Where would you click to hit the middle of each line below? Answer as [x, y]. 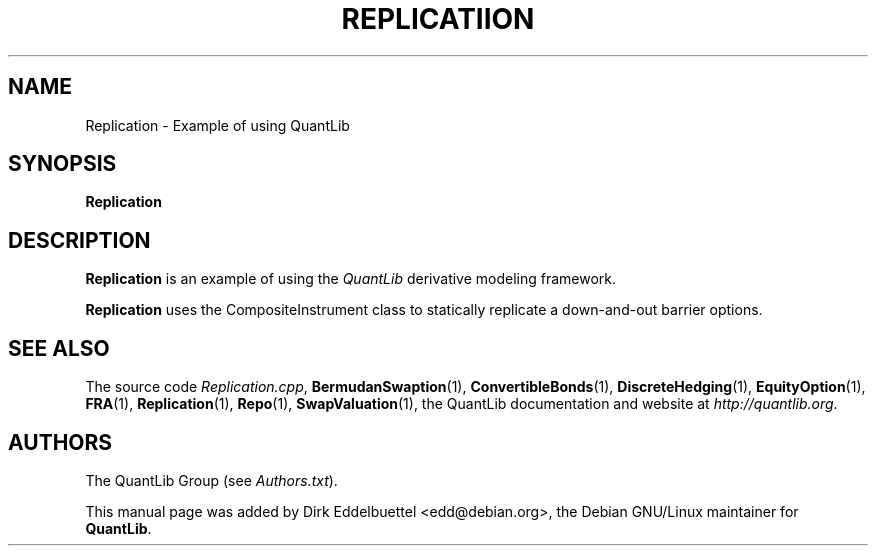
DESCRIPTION [79, 240]
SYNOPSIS [62, 164]
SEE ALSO [59, 348]
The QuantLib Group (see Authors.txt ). [211, 480]
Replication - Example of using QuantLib [217, 125]
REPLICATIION [438, 19]
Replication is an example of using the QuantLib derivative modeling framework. [351, 279]
